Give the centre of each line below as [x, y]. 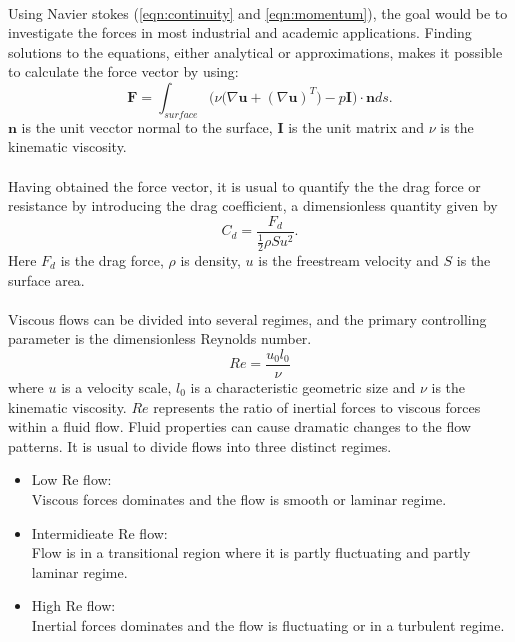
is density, [210, 259]
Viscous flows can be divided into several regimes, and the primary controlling [247, 318]
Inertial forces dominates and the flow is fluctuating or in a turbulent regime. [268, 624]
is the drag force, [112, 259]
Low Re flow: [71, 479]
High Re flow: [73, 605]
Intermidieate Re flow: [99, 532]
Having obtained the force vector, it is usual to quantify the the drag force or [244, 185]
